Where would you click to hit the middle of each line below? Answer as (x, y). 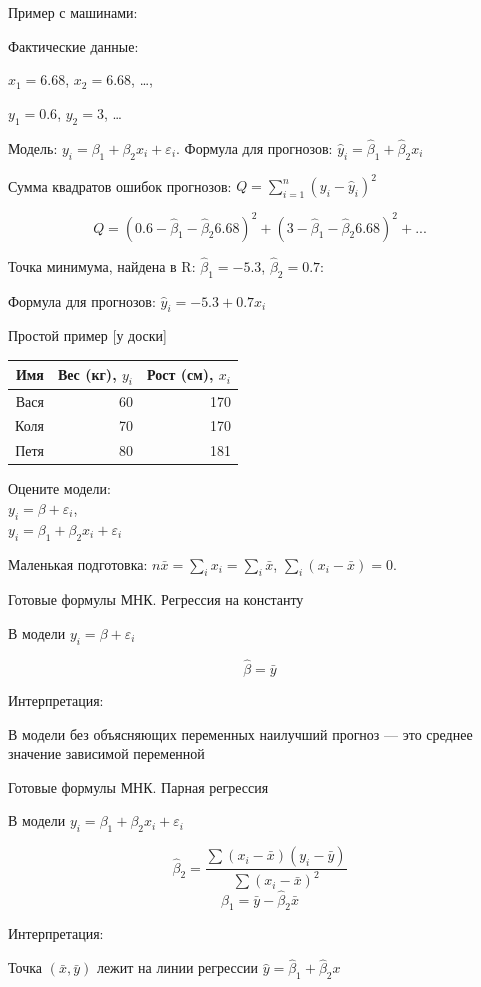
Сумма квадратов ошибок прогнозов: (120, 185)
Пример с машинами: (73, 12)
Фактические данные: (73, 45)
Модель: (33, 147)
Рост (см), (180, 374)
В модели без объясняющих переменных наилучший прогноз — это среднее (240, 733)
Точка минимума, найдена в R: (102, 265)
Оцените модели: (59, 488)
